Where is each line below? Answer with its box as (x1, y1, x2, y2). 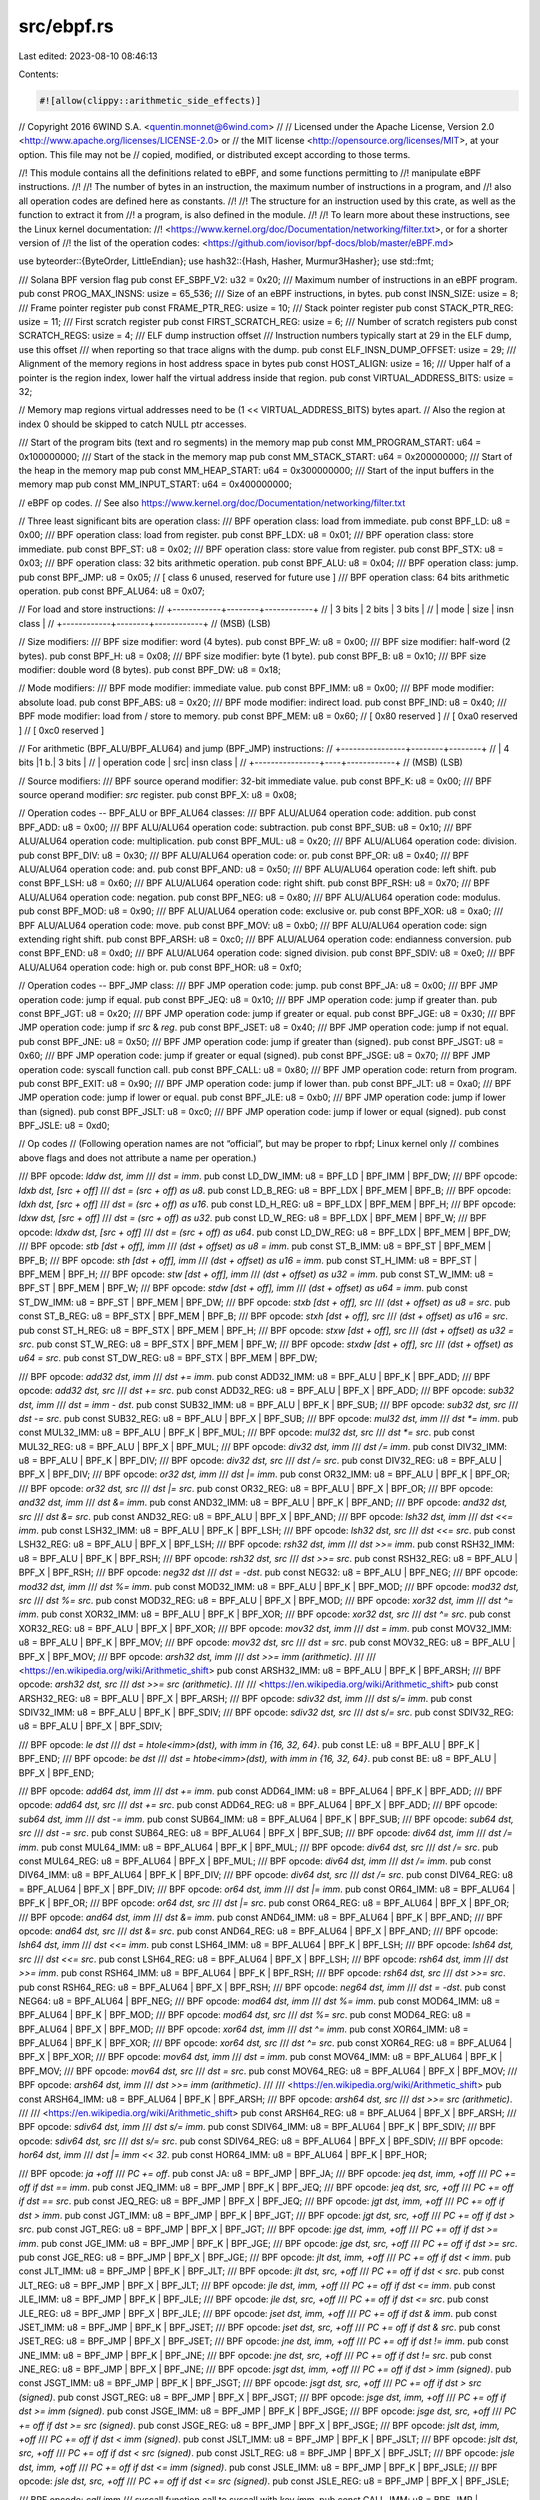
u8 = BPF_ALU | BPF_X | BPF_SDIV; (18, 1720, 163, 1732)
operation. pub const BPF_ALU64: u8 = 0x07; (18, 585, 205, 597)
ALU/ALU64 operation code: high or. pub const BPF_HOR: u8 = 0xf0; (18, 961, 302, 973)
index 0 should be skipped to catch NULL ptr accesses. (18, 418, 247, 430)
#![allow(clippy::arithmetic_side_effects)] (39, 95, 262, 106)
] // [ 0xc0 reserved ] (18, 724, 105, 736)
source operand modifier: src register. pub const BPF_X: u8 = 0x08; (18, 789, 297, 801)
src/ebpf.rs (18, 15, 114, 37)
